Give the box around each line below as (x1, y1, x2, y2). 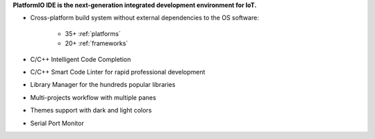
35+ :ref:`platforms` (65, 29, 122, 38)
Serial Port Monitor (30, 119, 85, 127)
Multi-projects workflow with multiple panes (30, 93, 156, 101)
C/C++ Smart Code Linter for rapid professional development (30, 67, 206, 76)
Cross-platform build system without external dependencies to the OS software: (30, 14, 260, 22)
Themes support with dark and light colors (30, 106, 152, 115)
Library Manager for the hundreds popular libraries (30, 81, 176, 89)
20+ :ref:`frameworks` (65, 39, 128, 48)
